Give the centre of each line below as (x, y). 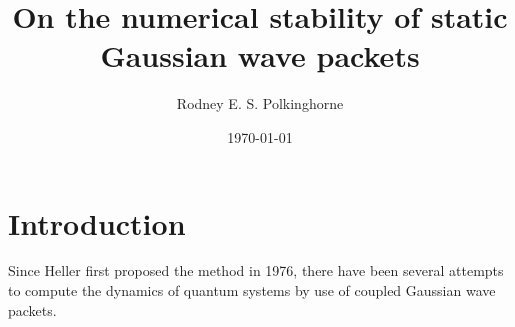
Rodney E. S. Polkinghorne (260, 103)
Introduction (97, 222)
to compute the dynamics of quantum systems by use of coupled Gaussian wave (252, 290)
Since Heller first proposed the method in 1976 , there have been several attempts (256, 270)
